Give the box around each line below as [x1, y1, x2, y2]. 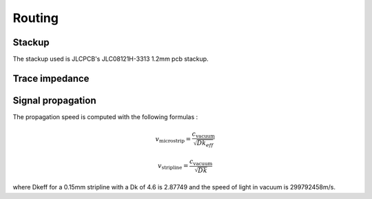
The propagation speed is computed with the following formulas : [12, 112, 198, 121]
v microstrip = [155, 135, 192, 145]
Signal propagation [12, 94, 96, 106]
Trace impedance [12, 72, 90, 84]
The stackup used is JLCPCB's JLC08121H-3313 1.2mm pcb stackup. [12, 55, 209, 63]
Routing [12, 10, 59, 25]
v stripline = [157, 162, 189, 171]
